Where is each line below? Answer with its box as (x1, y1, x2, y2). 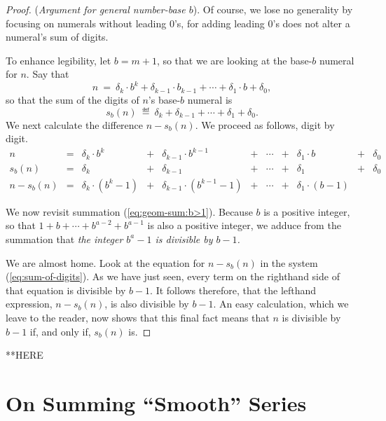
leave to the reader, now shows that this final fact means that (6, 310, 270, 324)
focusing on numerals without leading (6, 15, 167, 30)
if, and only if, (29, 324, 91, 338)
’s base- (148, 92, 181, 106)
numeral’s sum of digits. (6, 29, 109, 44)
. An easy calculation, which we (213, 296, 349, 311)
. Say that (26, 67, 69, 81)
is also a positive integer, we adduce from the (147, 218, 341, 233)
